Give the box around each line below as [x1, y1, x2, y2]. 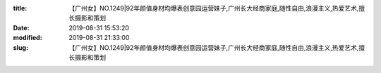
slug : [13, 43, 28, 52]
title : [13, 4, 28, 12]
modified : [13, 34, 42, 42]
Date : [13, 23, 30, 32]
